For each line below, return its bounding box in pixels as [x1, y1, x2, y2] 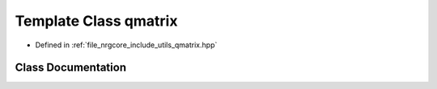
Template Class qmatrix [15, 12, 178, 30]
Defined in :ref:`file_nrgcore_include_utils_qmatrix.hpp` [35, 40, 218, 50]
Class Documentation [15, 61, 127, 75]
